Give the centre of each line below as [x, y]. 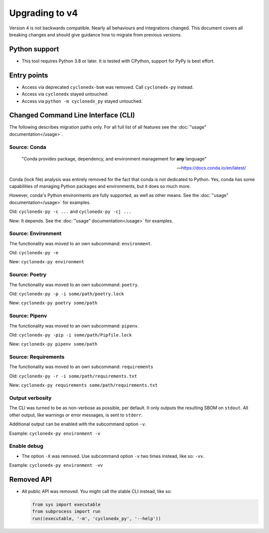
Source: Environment [35, 233]
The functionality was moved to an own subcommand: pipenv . [74, 326]
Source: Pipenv [28, 316]
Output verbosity [30, 398]
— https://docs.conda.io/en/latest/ [211, 168]
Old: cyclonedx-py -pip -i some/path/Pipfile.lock [70, 335]
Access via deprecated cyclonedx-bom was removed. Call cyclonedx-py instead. [108, 87]
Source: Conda [28, 147]
